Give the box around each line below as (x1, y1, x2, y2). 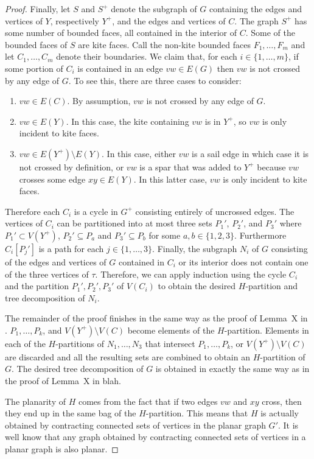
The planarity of (5, 394, 66, 407)
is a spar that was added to (139, 160, 242, 173)
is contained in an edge (77, 61, 163, 74)
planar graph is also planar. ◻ (5, 443, 119, 455)
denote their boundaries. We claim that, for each (56, 50, 237, 63)
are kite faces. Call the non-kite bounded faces (78, 38, 251, 51)
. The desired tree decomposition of (12, 362, 144, 375)
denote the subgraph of (111, 2, 197, 15)
